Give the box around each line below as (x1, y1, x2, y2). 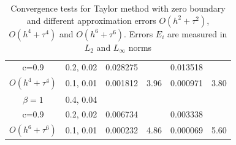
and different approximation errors (26, 13, 156, 26)
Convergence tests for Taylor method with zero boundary (10, 2, 226, 14)
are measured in (167, 27, 227, 40)
